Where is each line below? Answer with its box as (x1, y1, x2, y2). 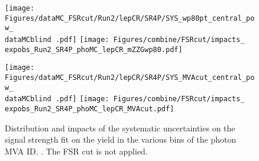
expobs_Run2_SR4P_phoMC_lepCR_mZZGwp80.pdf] (5, 45, 183, 54)
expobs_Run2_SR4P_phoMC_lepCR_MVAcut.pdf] (5, 104, 174, 113)
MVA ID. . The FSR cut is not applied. (5, 144, 148, 157)
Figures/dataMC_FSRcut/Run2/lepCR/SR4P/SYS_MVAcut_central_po (5, 73, 255, 82)
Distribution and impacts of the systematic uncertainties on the (5, 121, 235, 134)
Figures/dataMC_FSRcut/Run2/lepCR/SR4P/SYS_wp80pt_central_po (5, 14, 255, 22)
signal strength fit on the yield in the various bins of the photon (5, 133, 237, 146)
